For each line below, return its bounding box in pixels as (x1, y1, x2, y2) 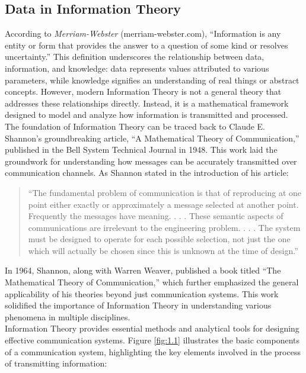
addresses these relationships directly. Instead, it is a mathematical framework (5, 97, 289, 109)
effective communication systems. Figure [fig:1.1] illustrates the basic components (5, 334, 299, 346)
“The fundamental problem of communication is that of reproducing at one (28, 186, 302, 198)
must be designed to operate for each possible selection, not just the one (28, 233, 291, 245)
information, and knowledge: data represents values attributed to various (5, 62, 269, 74)
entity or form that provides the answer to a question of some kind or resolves (5, 38, 288, 51)
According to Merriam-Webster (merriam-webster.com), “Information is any (5, 27, 281, 40)
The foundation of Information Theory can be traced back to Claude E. (5, 120, 266, 132)
